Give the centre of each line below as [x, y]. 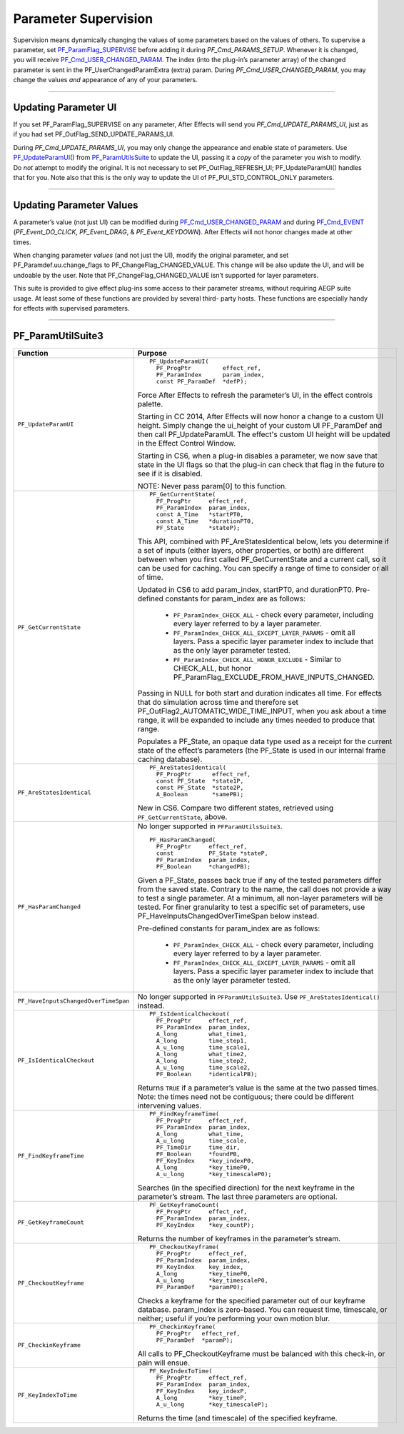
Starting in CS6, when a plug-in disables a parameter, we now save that [258, 456]
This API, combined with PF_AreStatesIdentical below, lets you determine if [263, 541]
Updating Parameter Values [76, 205]
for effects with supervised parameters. [71, 308]
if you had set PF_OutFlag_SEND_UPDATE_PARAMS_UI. [94, 134]
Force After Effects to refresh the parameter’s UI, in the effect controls [255, 395]
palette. [150, 403]
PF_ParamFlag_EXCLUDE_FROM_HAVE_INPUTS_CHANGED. [274, 677]
